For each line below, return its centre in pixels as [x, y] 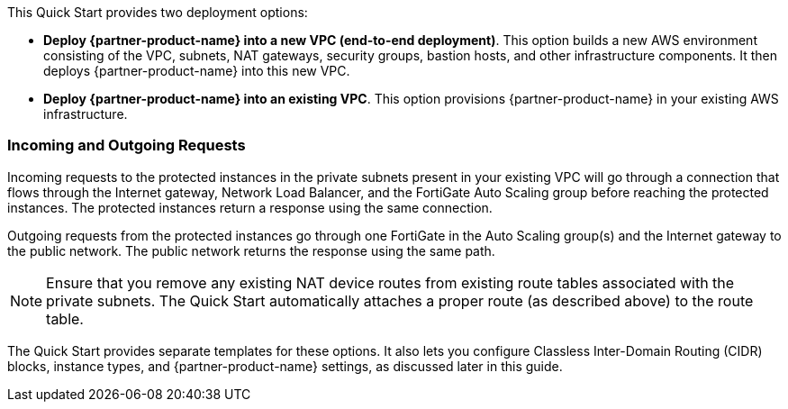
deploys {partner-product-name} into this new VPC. [197, 71]
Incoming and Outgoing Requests [127, 145]
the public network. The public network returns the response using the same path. [251, 250]
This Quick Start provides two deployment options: [158, 12]
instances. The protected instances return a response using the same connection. [250, 207]
